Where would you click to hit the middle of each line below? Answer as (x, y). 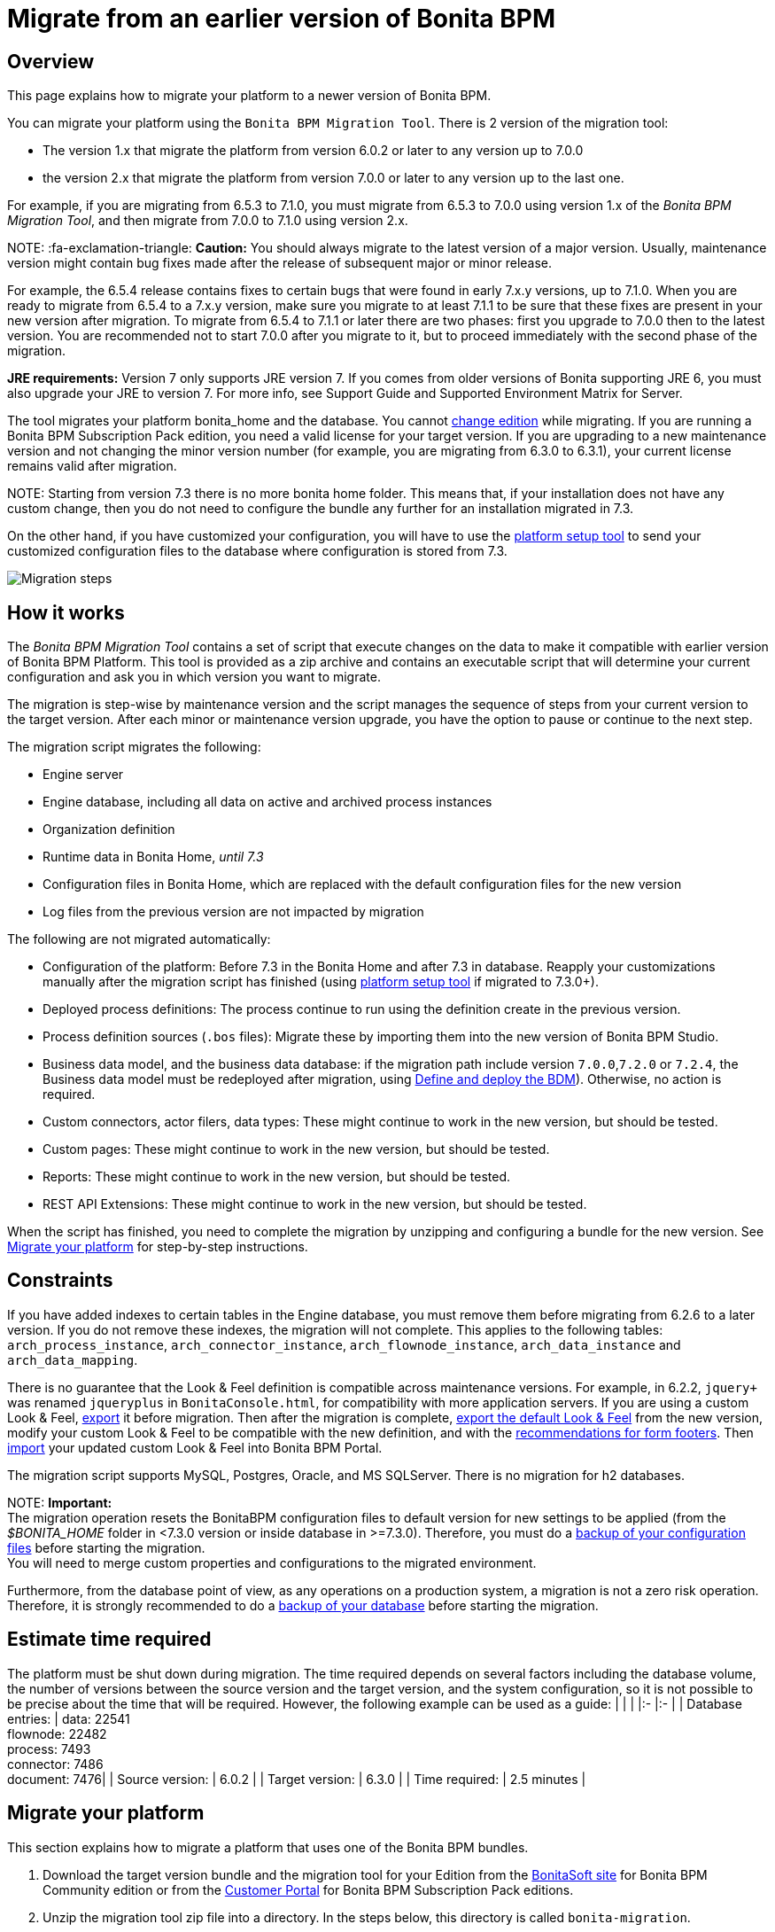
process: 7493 (49, 1749)
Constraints (60, 1281)
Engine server (83, 775)
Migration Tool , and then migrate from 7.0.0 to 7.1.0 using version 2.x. (208, 221)
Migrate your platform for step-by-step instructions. (158, 1247)
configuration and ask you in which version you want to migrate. (194, 677)
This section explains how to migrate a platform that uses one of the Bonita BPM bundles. (268, 1847)
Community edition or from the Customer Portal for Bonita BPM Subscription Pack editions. (308, 1889)
